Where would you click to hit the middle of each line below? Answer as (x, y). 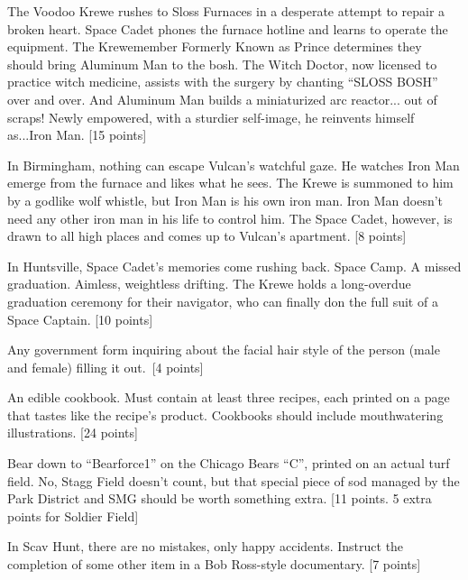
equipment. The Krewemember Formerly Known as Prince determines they (215, 46)
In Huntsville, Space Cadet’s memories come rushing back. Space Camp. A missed (234, 266)
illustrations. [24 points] (73, 433)
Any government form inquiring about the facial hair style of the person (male (224, 350)
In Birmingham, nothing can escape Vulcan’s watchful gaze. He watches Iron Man (234, 165)
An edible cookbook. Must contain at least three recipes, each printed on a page (229, 397)
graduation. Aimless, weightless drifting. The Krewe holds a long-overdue (209, 284)
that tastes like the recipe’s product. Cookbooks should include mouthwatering (225, 414)
